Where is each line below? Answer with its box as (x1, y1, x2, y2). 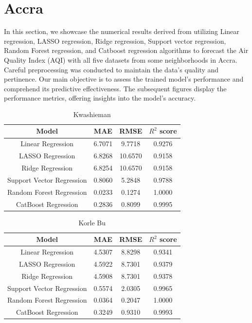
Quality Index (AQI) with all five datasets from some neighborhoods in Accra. (4, 54, 237, 65)
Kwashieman (73, 109, 111, 119)
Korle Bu (78, 217, 106, 227)
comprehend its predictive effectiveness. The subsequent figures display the (4, 83, 227, 93)
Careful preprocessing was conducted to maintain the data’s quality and (4, 64, 219, 74)
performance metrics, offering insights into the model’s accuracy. (4, 93, 196, 103)
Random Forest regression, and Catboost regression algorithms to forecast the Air (4, 45, 249, 55)
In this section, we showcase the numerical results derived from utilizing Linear (4, 26, 239, 36)
